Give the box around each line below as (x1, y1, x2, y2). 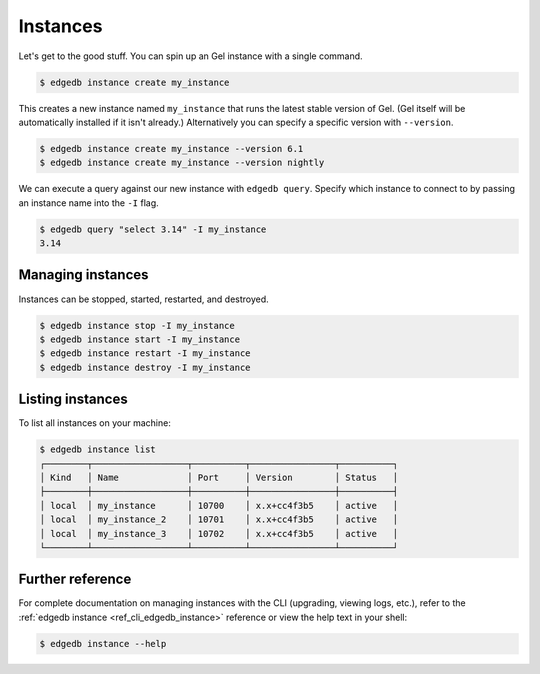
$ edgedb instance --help (39, 638, 167, 649)
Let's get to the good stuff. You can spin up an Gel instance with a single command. (18, 50, 364, 62)
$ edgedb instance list (39, 444, 157, 455)
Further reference (18, 571, 132, 588)
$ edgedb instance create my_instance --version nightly (39, 157, 325, 169)
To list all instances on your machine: (18, 417, 172, 429)
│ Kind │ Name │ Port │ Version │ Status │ (39, 471, 399, 483)
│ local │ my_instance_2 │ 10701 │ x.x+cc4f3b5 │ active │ (39, 514, 399, 525)
